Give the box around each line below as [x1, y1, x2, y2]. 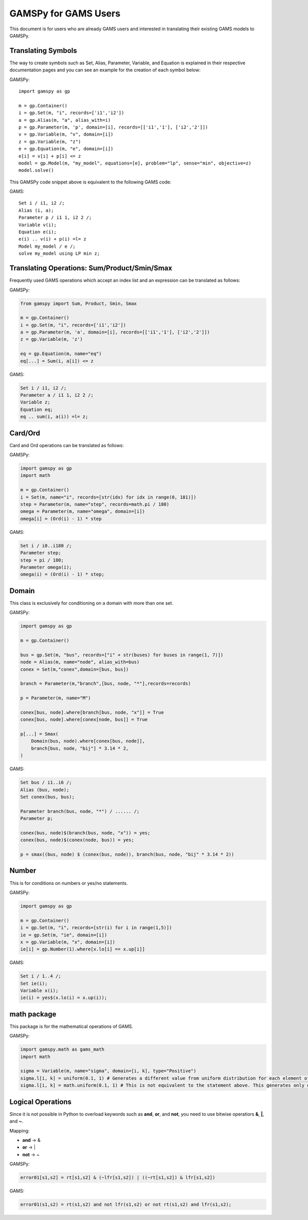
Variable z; [20, 399, 51, 405]
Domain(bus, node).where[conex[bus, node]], [31, 738, 145, 744]
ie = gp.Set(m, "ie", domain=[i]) [20, 932, 107, 938]
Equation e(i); [18, 229, 57, 235]
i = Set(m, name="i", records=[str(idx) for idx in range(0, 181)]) [20, 494, 197, 500]
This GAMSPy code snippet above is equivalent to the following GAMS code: [9, 179, 171, 185]
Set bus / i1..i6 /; [20, 780, 72, 786]
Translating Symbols [9, 46, 77, 55]
